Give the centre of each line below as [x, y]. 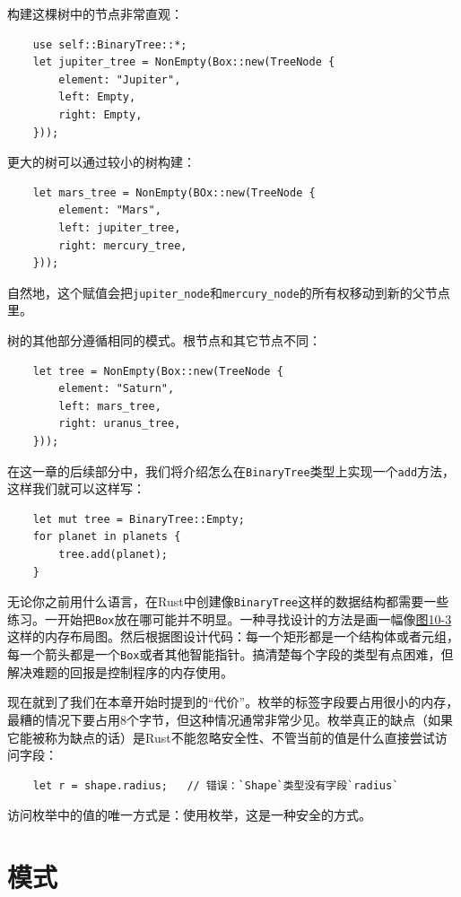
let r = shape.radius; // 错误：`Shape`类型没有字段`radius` [216, 785]
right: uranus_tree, [120, 424]
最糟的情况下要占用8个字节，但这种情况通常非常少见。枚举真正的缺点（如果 [230, 719]
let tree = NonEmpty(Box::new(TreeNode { [158, 371]
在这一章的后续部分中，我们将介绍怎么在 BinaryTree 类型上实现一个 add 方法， [231, 470]
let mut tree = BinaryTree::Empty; [139, 519]
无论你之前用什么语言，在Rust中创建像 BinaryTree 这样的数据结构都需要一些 [228, 601]
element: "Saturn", [117, 389]
